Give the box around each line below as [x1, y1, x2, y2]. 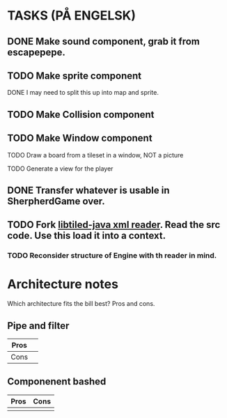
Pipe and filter [7, 320, 70, 332]
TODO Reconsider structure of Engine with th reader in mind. [7, 251, 217, 261]
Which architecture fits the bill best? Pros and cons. [7, 300, 155, 308]
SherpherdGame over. [7, 195, 106, 207]
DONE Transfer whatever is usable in [7, 184, 170, 196]
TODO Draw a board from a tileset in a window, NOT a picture [7, 150, 184, 159]
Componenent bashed [7, 376, 107, 387]
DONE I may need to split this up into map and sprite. [7, 88, 159, 97]
